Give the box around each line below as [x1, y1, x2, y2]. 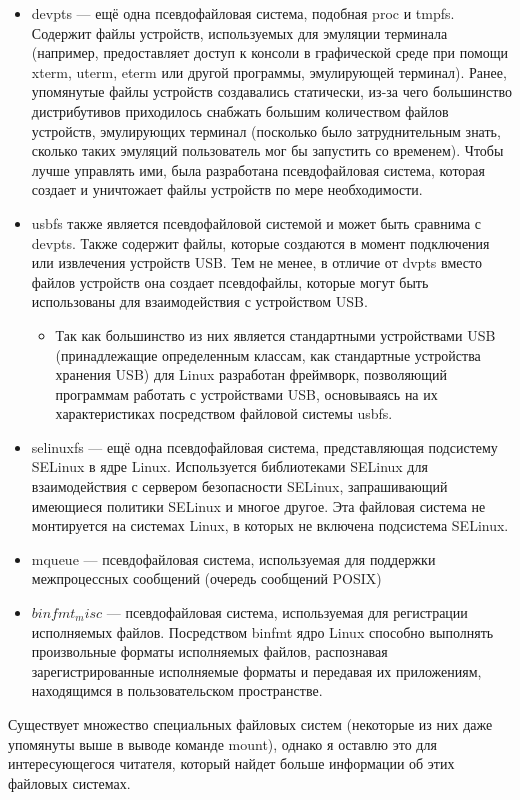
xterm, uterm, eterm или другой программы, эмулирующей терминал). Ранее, [31, 61, 507, 82]
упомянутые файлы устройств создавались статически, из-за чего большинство [31, 81, 512, 102]
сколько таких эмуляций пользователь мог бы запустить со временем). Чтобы [31, 140, 504, 161]
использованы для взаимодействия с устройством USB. [31, 291, 368, 312]
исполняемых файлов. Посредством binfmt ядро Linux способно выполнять [31, 621, 494, 642]
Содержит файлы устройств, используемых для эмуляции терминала [31, 22, 448, 43]
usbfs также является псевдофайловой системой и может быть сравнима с [31, 212, 482, 233]
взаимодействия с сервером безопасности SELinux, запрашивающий [31, 476, 448, 497]
